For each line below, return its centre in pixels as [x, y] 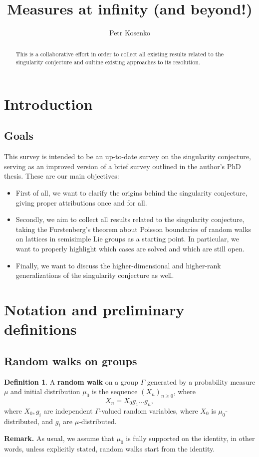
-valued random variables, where [148, 410]
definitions [40, 329]
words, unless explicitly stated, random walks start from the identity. [110, 449]
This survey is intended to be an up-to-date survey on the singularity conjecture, [128, 156]
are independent [68, 410]
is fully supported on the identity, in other [190, 438]
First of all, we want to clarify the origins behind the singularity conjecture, [131, 193]
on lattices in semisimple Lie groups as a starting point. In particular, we [128, 239]
